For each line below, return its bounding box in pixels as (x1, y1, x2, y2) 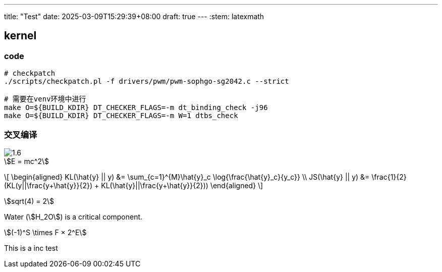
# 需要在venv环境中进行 (4, 95, 86, 103)
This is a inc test (4, 243, 58, 252)
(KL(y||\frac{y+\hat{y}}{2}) (4, 181, 93, 190)
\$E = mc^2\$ (4, 156, 49, 166)
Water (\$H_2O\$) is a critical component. (4, 212, 143, 221)
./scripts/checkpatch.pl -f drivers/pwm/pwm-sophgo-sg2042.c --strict (4, 77, 289, 86)
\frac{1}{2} (371, 172, 407, 181)
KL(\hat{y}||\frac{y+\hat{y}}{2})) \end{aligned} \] (101, 181, 263, 190)
